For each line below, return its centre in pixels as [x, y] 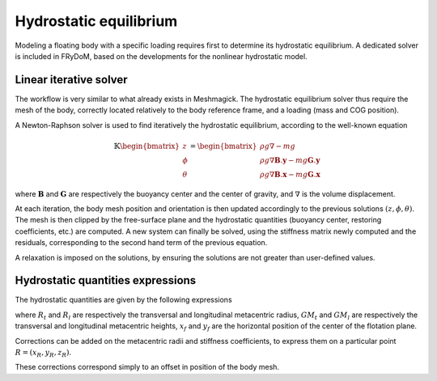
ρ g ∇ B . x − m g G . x [290, 174]
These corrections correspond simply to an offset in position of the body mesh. [147, 367]
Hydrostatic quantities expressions [106, 280]
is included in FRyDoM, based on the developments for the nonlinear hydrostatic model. [161, 56]
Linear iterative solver [72, 80]
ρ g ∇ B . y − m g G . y [290, 160]
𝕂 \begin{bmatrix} [147, 146]
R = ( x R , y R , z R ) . [43, 353]
